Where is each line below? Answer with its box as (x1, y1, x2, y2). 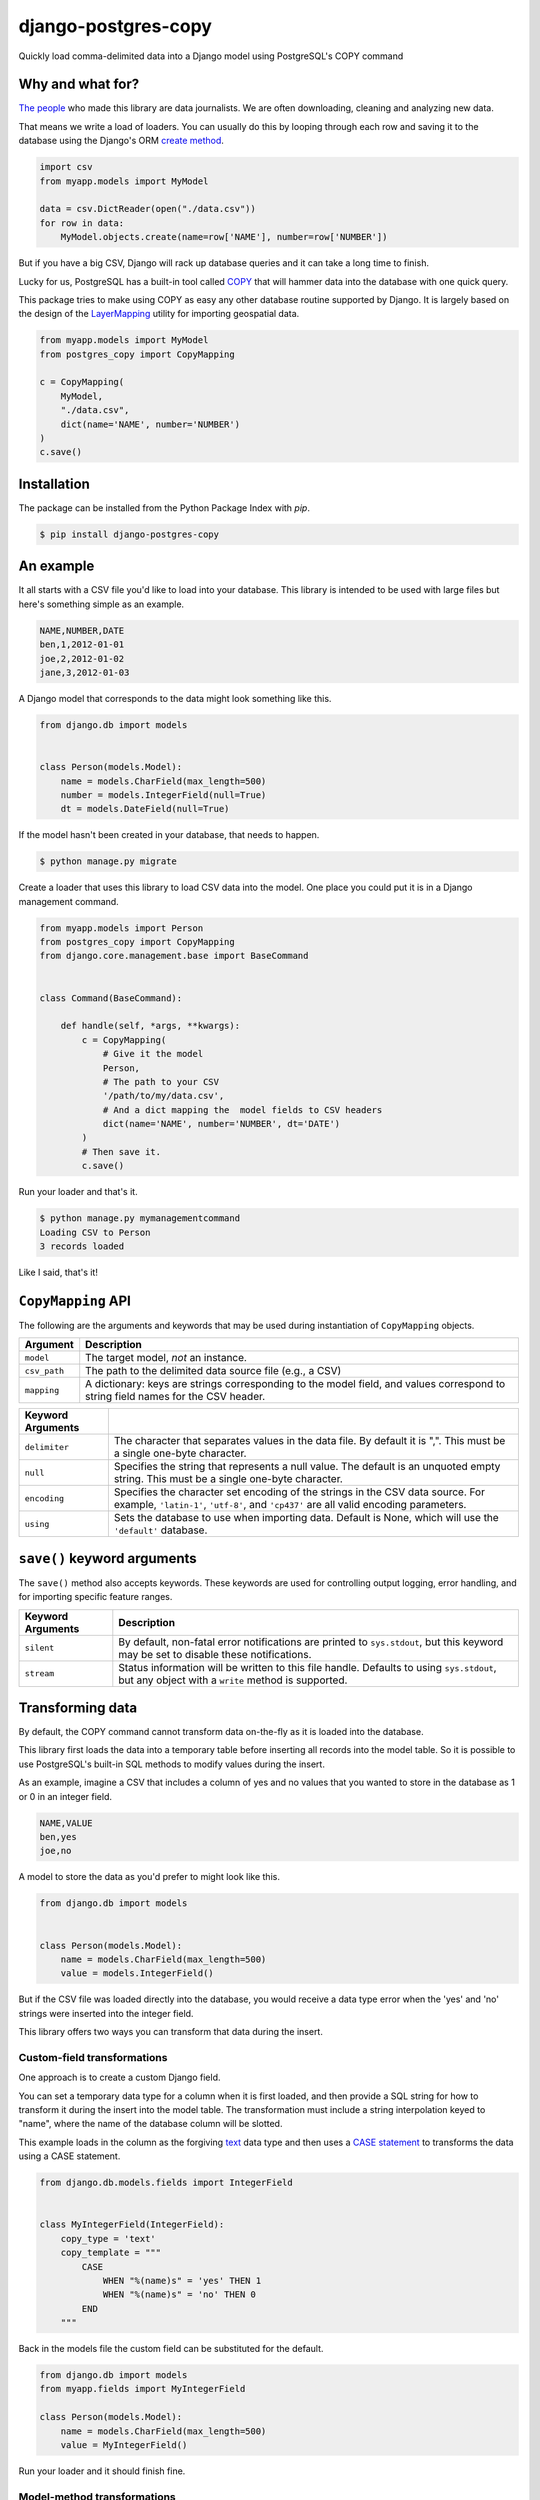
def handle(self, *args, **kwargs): (60, 1020, 240, 1032)
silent (24, 1643, 55, 1654)
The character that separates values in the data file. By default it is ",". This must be (113, 1434, 506, 1448)
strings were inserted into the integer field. (18, 2007, 194, 2019)
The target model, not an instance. (85, 1351, 247, 1365)
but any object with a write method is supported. (118, 1673, 348, 1687)
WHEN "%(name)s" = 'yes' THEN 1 (102, 2275, 262, 2286)
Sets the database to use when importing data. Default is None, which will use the (113, 1511, 499, 1525)
